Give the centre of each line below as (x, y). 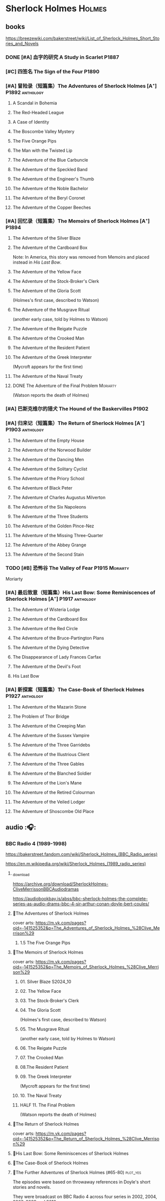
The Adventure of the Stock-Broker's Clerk (56, 281)
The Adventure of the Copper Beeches (52, 208)
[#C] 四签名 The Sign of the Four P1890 (53, 72)
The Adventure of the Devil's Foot (47, 666)
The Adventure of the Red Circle (45, 629)
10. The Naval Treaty (41, 1096)
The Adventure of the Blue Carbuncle (50, 160)
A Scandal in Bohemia (35, 103)
